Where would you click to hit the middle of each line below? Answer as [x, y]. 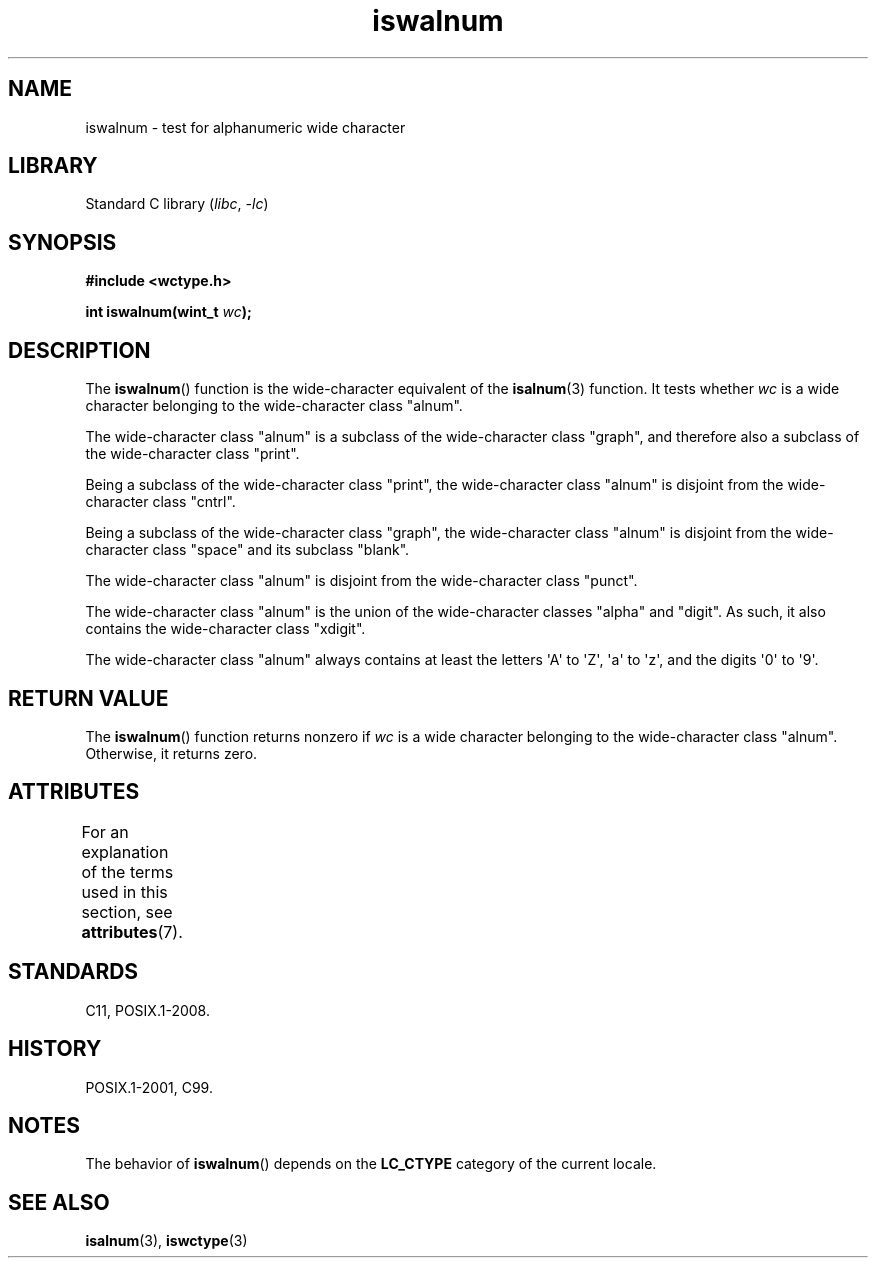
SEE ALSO [59, 1202]
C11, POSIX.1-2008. [147, 1010]
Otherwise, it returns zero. [171, 753]
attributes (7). [132, 931]
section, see [127, 911]
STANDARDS [73, 972]
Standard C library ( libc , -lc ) [177, 204]
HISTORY [55, 1049]
